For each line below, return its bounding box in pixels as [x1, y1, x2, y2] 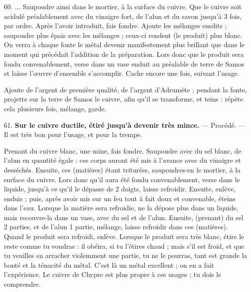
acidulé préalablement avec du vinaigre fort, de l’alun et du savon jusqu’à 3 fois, [4, 11, 242, 21]
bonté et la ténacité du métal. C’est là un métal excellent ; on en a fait [4, 259, 214, 270]
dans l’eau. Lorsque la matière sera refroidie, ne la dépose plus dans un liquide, [4, 203, 238, 213]
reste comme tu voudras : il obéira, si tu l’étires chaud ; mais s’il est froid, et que [4, 240, 245, 251]
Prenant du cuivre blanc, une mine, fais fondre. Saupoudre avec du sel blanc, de [4, 145, 241, 155]
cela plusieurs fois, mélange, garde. [4, 103, 107, 113]
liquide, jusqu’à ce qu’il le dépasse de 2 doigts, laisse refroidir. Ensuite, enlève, [4, 184, 236, 194]
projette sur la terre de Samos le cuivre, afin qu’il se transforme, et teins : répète [4, 94, 243, 104]
